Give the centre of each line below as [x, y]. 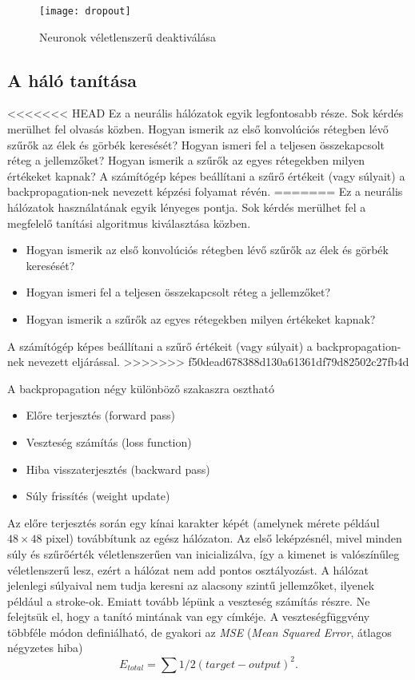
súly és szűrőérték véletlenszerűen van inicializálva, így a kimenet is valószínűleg [204, 553]
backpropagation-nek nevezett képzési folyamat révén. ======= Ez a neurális [205, 191]
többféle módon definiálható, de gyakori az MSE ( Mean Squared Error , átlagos [200, 632]
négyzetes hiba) [45, 648]
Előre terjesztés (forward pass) [100, 415]
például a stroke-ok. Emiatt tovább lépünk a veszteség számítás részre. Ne [189, 600]
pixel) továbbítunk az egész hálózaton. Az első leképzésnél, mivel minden [224, 538]
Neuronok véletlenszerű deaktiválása [128, 36]
